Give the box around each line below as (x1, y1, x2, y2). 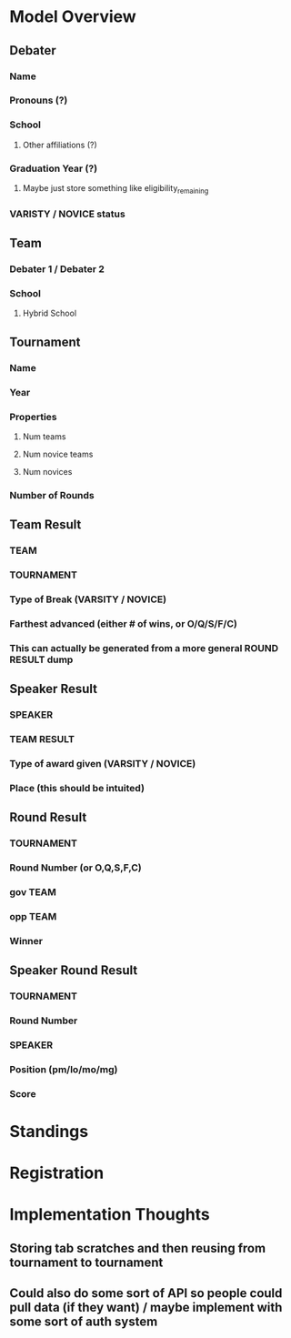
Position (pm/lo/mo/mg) (9, 1062, 118, 1075)
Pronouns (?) (9, 94, 68, 106)
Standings (9, 1122, 89, 1142)
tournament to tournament (9, 1254, 164, 1270)
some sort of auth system (9, 1314, 158, 1330)
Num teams (22, 430, 66, 442)
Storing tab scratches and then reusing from (9, 1240, 266, 1256)
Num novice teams (22, 448, 94, 459)
